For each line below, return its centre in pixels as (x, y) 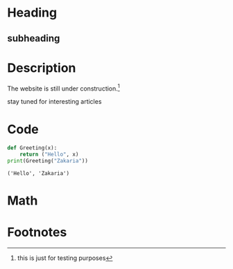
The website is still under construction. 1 (63, 88)
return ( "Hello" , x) (49, 154)
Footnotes (37, 232)
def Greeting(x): (32, 148)
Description (42, 68)
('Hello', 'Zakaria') (38, 173)
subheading (34, 38)
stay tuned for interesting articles (54, 102)
